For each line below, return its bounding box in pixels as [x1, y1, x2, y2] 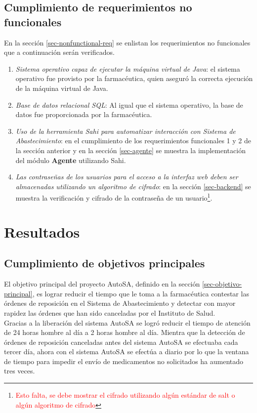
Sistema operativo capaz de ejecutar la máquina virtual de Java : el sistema [15, 63, 240, 74]
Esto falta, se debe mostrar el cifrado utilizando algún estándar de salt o [15, 390, 235, 400]
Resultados [4, 221, 80, 242]
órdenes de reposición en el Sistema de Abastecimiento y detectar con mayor [4, 298, 236, 308]
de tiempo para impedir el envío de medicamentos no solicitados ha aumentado [4, 356, 244, 366]
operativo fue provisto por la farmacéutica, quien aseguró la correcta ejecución [15, 73, 253, 83]
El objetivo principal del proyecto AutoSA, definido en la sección [4, 279, 200, 289]
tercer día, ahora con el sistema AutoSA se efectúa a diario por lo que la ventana [4, 346, 249, 357]
